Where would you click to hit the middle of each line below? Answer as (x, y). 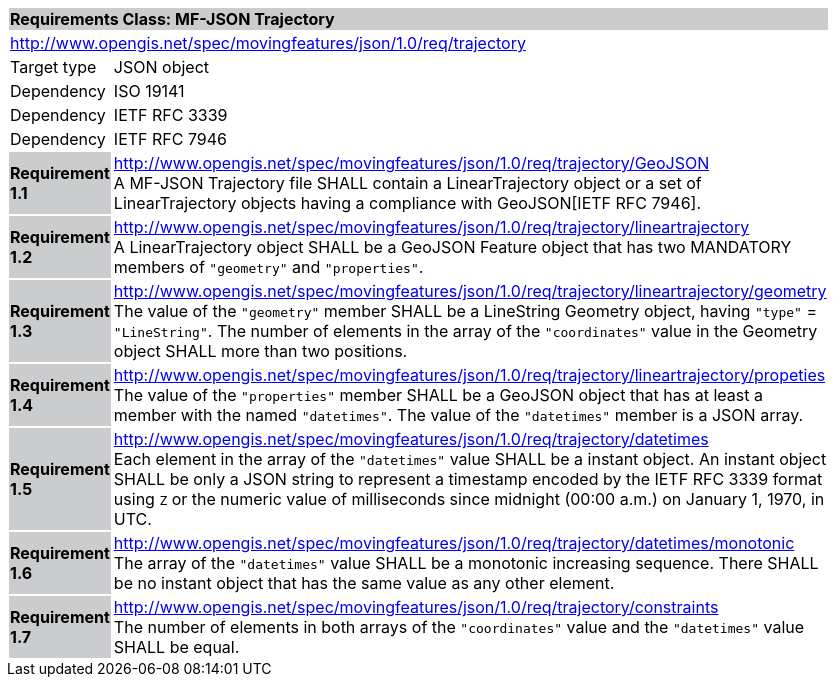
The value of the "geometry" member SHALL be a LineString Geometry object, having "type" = (465, 311)
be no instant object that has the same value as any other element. (364, 583)
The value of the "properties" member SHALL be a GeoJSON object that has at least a (438, 395)
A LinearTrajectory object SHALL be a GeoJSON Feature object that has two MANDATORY (452, 247)
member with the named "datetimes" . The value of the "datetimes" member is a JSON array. (458, 415)
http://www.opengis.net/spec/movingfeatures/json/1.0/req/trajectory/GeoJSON (411, 163)
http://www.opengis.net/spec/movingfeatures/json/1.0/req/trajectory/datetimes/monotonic (454, 543)
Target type (53, 67)
